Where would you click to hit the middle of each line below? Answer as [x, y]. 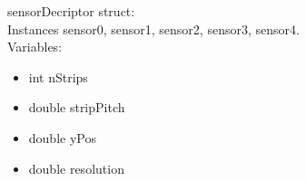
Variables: [35, 47]
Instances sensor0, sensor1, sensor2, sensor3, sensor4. [153, 29]
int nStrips [58, 76]
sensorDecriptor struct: [71, 11]
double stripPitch [77, 107]
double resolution [76, 168]
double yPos [62, 137]
